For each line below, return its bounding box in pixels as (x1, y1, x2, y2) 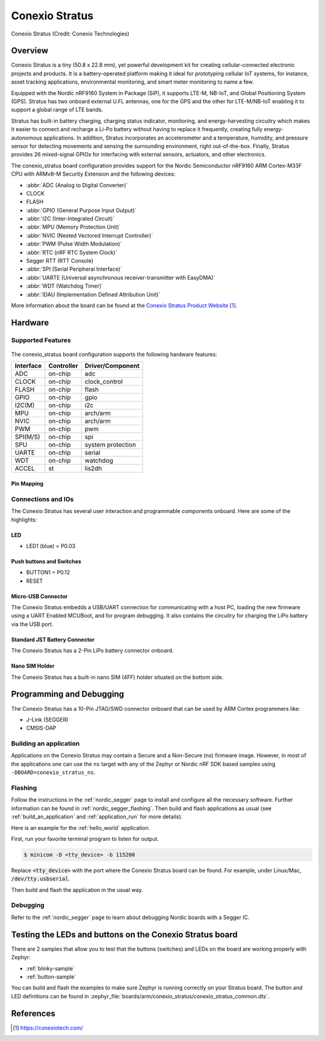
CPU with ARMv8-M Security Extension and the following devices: (11, 170, 176, 177)
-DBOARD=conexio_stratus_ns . (11, 769, 96, 776)
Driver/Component (84, 361, 140, 370)
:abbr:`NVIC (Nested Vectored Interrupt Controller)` (26, 232, 153, 239)
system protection (84, 441, 137, 449)
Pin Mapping (11, 480, 44, 487)
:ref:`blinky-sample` (26, 965, 75, 972)
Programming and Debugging (11, 689, 125, 699)
